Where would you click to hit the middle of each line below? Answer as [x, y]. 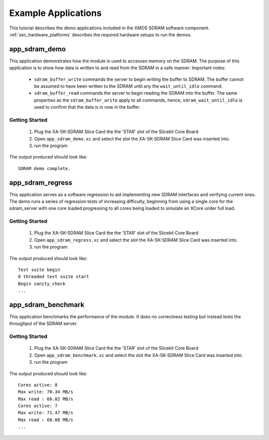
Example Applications [56, 13]
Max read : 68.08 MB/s [46, 420]
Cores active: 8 [38, 385]
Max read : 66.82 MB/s [46, 399]
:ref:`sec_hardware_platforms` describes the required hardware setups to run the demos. [100, 34]
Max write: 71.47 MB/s [46, 413]
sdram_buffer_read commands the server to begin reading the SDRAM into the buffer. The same [136, 93]
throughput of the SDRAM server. [43, 323]
